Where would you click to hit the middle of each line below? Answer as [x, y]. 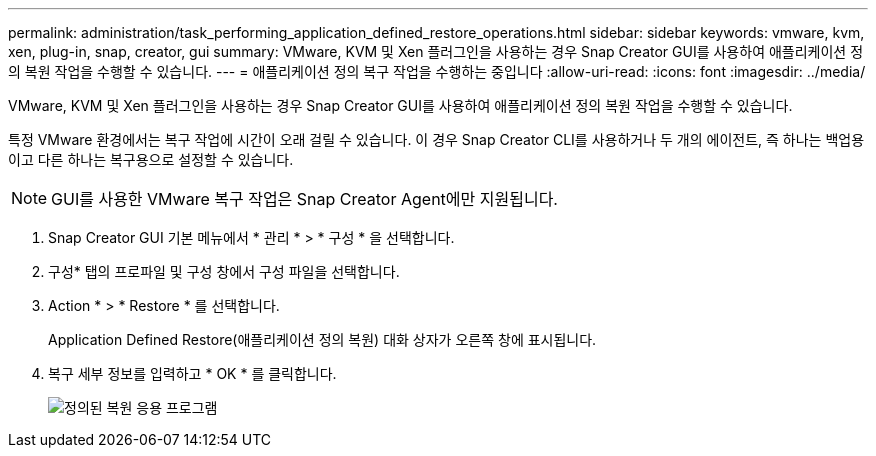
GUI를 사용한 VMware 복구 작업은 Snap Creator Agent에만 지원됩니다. [304, 199]
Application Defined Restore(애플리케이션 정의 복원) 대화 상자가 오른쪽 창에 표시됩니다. [322, 339]
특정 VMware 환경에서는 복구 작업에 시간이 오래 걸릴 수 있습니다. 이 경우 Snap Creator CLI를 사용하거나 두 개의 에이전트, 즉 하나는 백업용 [436, 139]
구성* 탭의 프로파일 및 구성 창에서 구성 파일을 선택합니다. [224, 271]
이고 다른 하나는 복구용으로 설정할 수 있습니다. [151, 159]
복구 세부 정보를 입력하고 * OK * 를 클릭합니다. [192, 373]
